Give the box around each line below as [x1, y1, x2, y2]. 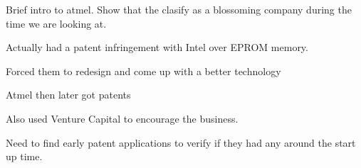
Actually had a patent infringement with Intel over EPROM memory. [6, 40, 308, 55]
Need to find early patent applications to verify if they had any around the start [6, 135, 356, 150]
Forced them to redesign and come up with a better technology [6, 63, 281, 78]
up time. [6, 149, 43, 164]
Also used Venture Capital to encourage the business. [6, 111, 239, 125]
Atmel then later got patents [6, 87, 131, 102]
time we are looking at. [6, 16, 107, 30]
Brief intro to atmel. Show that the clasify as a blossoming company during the [6, 2, 352, 16]
